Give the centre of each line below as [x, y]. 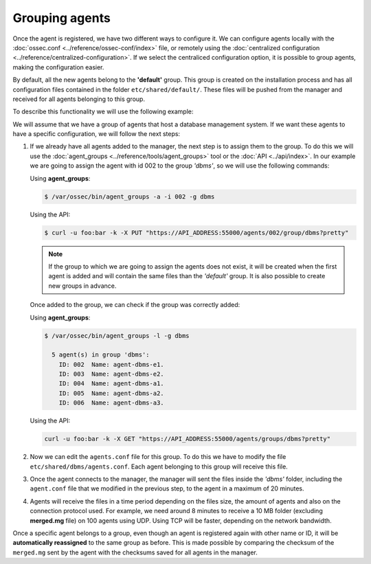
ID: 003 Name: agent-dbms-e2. [111, 374]
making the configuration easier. [58, 67]
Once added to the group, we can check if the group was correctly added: [135, 305]
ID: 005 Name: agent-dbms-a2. [111, 393]
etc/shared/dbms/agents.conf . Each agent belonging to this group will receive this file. [159, 466]
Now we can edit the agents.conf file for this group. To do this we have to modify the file [158, 457]
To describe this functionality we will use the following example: [103, 112]
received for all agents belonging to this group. [79, 99]
